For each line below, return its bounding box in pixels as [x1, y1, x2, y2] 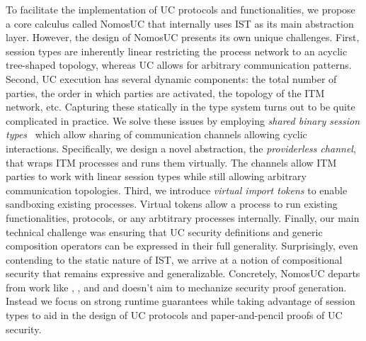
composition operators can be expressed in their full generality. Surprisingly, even [6, 238, 358, 253]
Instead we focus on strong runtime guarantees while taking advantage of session [6, 294, 355, 308]
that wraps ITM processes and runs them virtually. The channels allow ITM [6, 155, 337, 169]
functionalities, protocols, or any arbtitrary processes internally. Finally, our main [6, 210, 360, 225]
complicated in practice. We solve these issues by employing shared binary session [6, 113, 360, 128]
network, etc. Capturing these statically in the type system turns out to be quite [6, 99, 355, 114]
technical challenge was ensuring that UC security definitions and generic [6, 224, 323, 239]
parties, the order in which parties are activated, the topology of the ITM [6, 85, 325, 100]
